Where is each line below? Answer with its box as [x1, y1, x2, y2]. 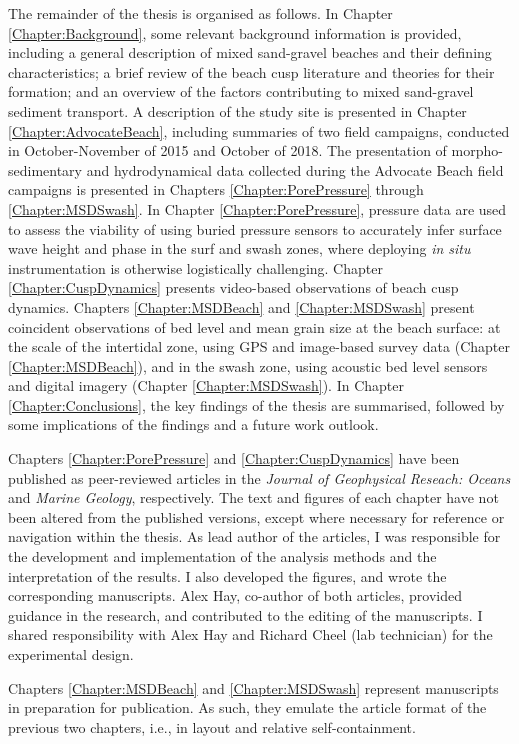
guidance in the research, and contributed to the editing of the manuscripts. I [8, 604, 483, 625]
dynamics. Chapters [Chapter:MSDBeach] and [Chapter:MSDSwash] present [8, 296, 475, 317]
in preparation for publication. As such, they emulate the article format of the [8, 697, 487, 718]
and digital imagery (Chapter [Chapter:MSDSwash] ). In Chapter [8, 375, 404, 396]
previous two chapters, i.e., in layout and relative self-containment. [8, 716, 416, 737]
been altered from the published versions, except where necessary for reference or [8, 506, 505, 527]
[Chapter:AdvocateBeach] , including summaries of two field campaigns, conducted [8, 120, 510, 141]
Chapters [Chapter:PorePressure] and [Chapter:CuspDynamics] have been [8, 448, 460, 469]
